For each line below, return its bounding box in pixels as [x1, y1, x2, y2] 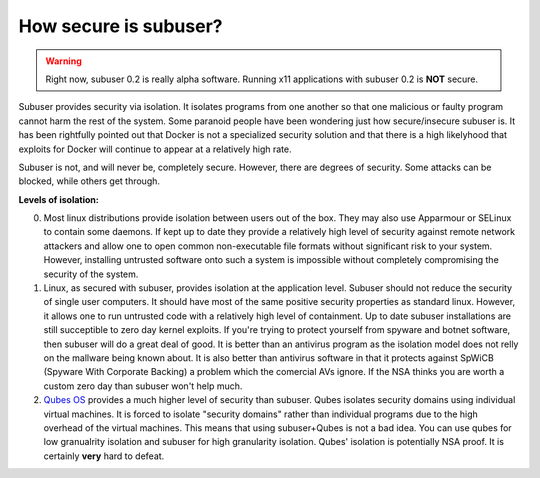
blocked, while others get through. [18, 175, 160, 187]
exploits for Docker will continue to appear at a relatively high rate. [18, 143, 292, 155]
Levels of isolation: [18, 193, 99, 205]
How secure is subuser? [18, 15, 223, 37]
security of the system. [43, 268, 139, 280]
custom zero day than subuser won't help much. [43, 380, 243, 392]
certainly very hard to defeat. [43, 450, 165, 462]
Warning [45, 55, 82, 67]
